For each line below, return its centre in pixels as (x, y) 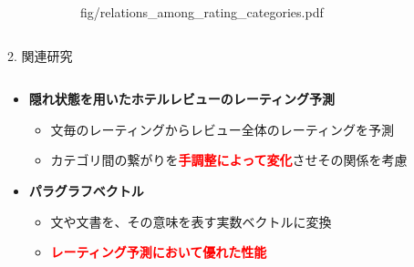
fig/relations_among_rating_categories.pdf (202, 12)
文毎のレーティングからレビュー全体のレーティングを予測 (222, 129)
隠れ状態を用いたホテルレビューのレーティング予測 (181, 99)
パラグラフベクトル (86, 190)
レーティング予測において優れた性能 (159, 252)
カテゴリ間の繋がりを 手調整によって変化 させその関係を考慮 (229, 160)
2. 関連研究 (40, 55)
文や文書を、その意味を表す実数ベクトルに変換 (191, 221)
